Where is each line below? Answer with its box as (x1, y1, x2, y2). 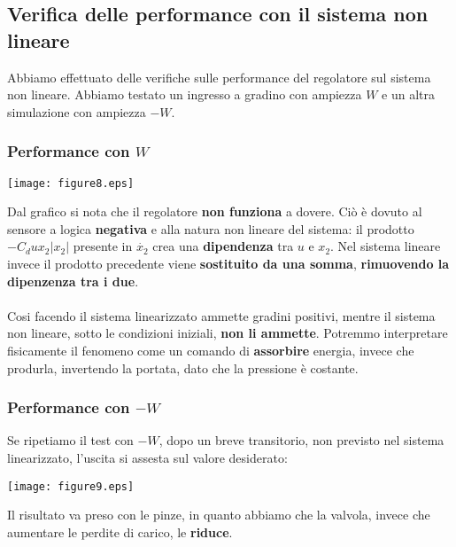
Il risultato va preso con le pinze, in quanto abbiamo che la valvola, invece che (7, 505, 430, 524)
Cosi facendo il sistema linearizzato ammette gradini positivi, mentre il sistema (7, 306, 436, 324)
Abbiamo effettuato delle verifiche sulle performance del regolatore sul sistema (7, 67, 431, 86)
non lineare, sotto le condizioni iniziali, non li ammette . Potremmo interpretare (7, 324, 448, 342)
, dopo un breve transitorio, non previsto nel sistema (158, 431, 444, 449)
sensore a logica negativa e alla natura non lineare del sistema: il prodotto (7, 219, 414, 238)
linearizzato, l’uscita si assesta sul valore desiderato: (7, 449, 288, 466)
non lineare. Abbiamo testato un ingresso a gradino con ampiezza (7, 85, 362, 104)
